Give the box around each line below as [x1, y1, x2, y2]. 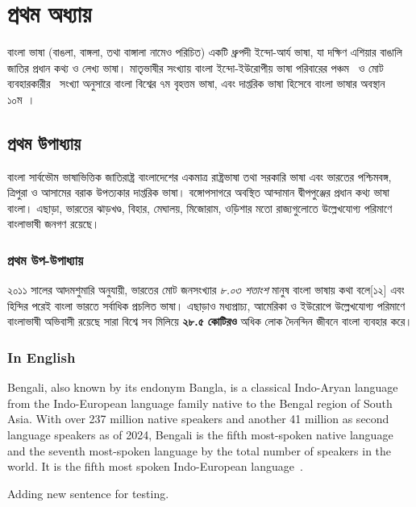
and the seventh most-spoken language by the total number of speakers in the [7, 442, 392, 459]
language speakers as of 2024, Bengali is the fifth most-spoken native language [7, 426, 393, 443]
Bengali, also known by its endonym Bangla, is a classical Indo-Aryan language [7, 379, 398, 396]
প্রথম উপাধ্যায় [7, 130, 81, 155]
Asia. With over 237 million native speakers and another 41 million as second [7, 410, 389, 427]
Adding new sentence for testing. [7, 484, 169, 501]
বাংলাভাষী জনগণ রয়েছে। [7, 215, 100, 232]
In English [7, 347, 76, 367]
